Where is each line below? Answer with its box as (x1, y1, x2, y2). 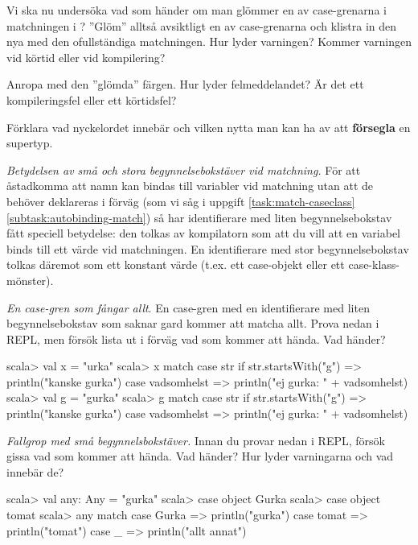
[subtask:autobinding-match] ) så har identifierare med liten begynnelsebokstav (6, 209, 392, 225)
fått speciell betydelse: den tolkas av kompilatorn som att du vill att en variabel (6, 225, 400, 242)
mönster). (6, 271, 54, 288)
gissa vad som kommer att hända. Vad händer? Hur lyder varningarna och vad (6, 448, 394, 464)
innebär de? (6, 463, 64, 480)
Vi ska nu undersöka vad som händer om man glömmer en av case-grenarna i (6, 2, 387, 18)
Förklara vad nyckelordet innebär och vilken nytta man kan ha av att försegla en (6, 118, 411, 135)
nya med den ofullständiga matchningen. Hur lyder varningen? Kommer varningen (6, 33, 412, 50)
